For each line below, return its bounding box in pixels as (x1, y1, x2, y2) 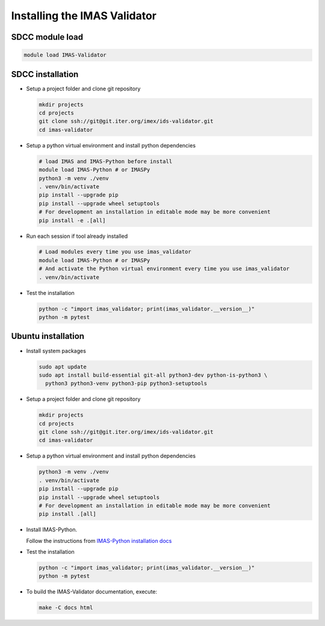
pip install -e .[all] (39, 217, 106, 224)
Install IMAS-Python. (26, 526, 78, 533)
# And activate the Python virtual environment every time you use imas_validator (39, 265, 290, 272)
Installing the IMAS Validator (11, 9, 156, 22)
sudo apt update (39, 363, 87, 370)
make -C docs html (39, 604, 93, 611)
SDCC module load (11, 32, 84, 42)
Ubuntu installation (11, 331, 84, 341)
